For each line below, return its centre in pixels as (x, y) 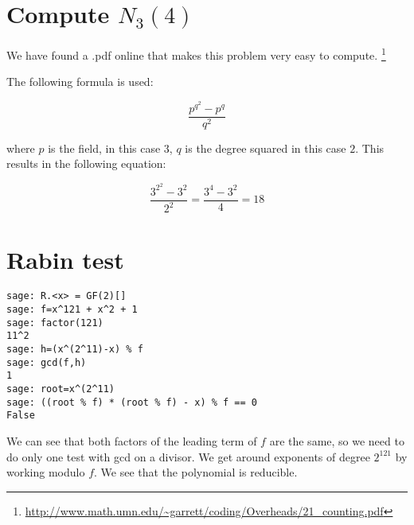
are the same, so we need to (337, 441)
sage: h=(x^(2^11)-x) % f (75, 350)
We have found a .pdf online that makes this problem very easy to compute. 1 (196, 54)
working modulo (46, 472)
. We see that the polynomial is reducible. (196, 472)
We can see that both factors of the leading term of (132, 441)
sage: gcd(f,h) (47, 362)
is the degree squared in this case (266, 148)
